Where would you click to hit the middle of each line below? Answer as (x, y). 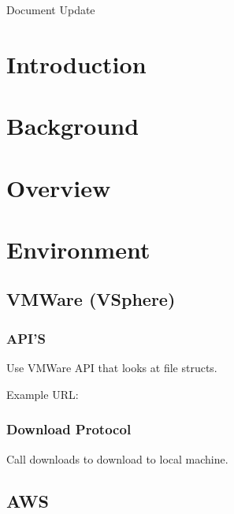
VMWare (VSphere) (91, 299)
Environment (78, 249)
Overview (59, 187)
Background (73, 126)
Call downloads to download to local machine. (117, 458)
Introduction (76, 63)
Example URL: (43, 394)
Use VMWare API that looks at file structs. (112, 368)
